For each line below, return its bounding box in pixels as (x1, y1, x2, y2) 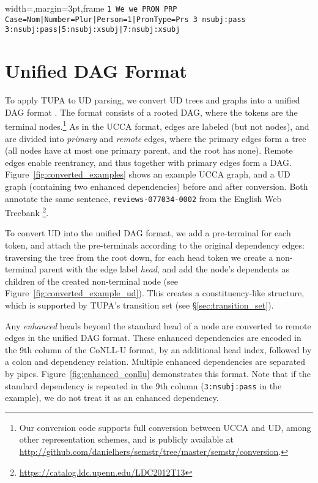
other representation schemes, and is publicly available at (19, 433, 234, 446)
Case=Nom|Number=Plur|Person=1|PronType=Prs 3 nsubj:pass (5, 15, 246, 24)
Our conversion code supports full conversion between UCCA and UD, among (19, 421, 311, 433)
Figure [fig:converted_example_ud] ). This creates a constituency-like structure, (5, 286, 305, 299)
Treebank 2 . (5, 204, 49, 219)
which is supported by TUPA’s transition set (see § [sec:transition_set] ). (5, 298, 274, 311)
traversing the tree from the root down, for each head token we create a (5, 250, 273, 263)
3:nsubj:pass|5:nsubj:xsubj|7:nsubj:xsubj (5, 25, 180, 34)
